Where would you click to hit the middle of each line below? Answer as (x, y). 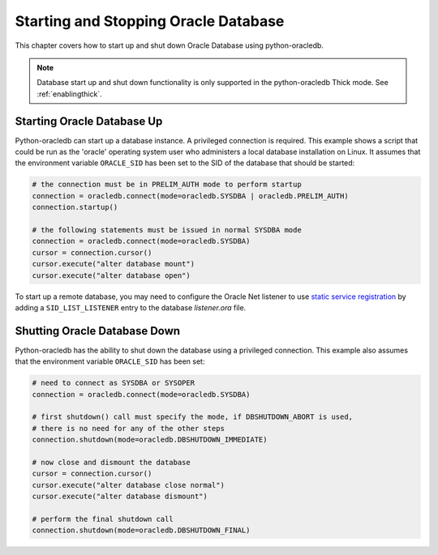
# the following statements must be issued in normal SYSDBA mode (167, 230)
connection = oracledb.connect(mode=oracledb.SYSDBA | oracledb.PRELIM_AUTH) (190, 196)
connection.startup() (75, 207)
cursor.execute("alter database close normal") (128, 485)
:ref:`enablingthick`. (69, 94)
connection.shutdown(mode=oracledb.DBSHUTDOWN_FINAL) (141, 530)
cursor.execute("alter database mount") (113, 264)
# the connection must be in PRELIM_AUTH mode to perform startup (167, 185)
